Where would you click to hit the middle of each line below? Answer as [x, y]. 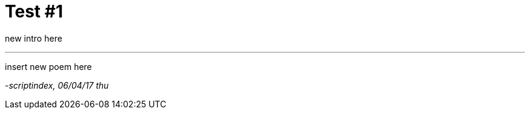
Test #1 [34, 11]
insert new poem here [48, 66]
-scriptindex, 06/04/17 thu [57, 85]
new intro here [34, 38]
